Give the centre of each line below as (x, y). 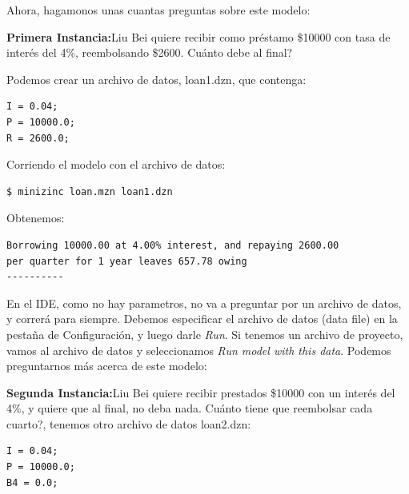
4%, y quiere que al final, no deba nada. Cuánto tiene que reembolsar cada (190, 408)
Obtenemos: (36, 218)
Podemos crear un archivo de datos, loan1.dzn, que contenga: (156, 79)
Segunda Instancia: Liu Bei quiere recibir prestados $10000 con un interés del (201, 392)
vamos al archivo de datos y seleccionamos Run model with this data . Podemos (199, 350)
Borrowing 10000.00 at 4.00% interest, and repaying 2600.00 (173, 245)
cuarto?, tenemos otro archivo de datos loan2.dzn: (129, 423)
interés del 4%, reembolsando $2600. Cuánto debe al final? (150, 52)
